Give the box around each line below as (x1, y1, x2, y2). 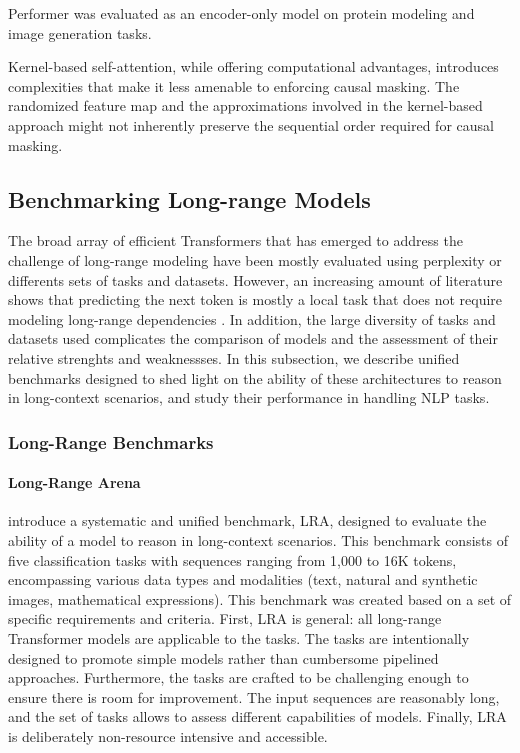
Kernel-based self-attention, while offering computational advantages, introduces (8, 56, 499, 77)
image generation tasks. (8, 22, 152, 43)
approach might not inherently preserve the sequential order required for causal (8, 114, 494, 135)
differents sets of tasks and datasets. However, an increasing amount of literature (8, 269, 503, 290)
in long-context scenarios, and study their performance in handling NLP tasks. (8, 387, 490, 408)
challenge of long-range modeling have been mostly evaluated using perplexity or (8, 249, 502, 270)
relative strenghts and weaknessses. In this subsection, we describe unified (8, 347, 460, 368)
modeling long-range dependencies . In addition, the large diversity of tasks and (8, 308, 496, 329)
